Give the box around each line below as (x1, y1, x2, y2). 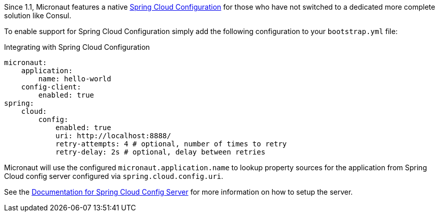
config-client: (21, 83, 81, 91)
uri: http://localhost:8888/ (55, 132, 171, 140)
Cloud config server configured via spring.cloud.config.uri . (4, 172, 224, 180)
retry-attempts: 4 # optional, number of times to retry (55, 140, 287, 148)
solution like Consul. (4, 11, 72, 20)
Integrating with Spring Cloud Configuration (4, 43, 150, 51)
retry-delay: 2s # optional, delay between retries (55, 148, 266, 156)
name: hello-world (38, 75, 111, 83)
